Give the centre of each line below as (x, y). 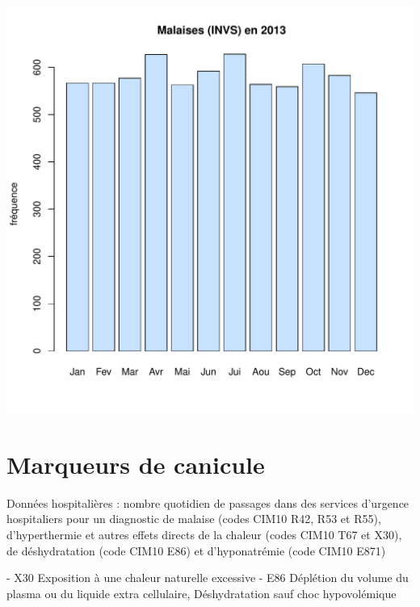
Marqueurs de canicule (136, 464)
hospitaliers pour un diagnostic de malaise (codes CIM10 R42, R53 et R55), (194, 519)
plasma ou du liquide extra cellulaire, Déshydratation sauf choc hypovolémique (202, 593)
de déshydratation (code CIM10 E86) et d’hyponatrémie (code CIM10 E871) (196, 550)
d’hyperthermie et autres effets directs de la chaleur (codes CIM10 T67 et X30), (204, 534)
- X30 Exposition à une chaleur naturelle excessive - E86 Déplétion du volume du (208, 578)
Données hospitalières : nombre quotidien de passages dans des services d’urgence (208, 502)
